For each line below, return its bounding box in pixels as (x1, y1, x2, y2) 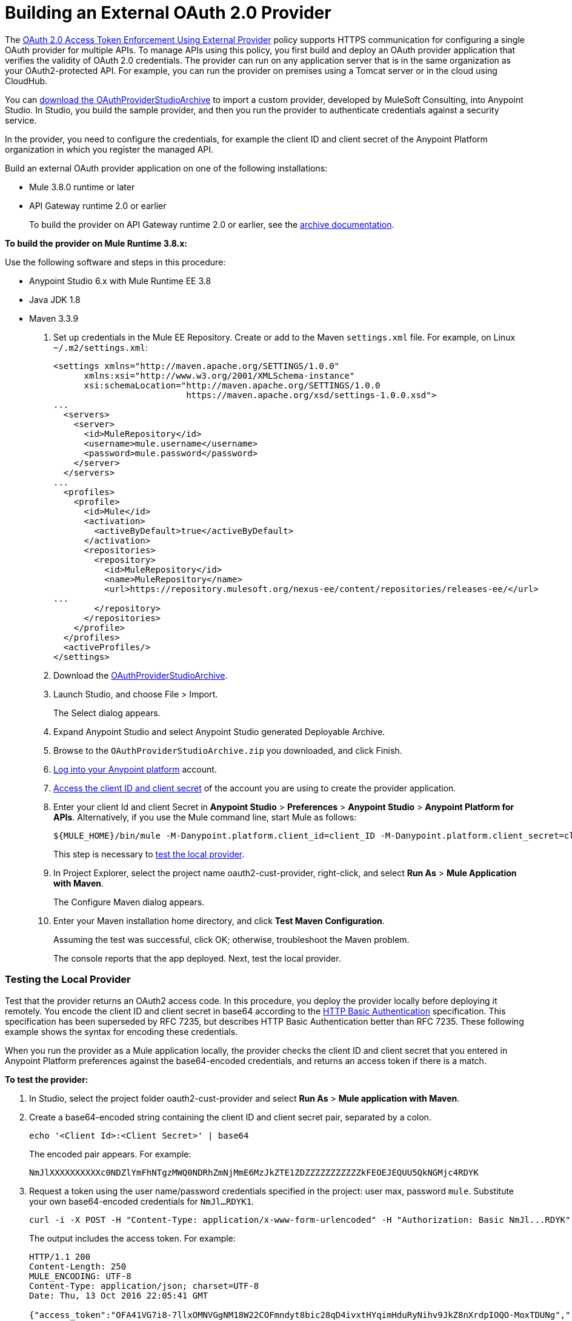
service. (5, 115, 37, 125)
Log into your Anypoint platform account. (53, 764, 217, 774)
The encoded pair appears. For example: (29, 1148, 191, 1159)
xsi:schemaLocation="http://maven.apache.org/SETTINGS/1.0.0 (84, 380, 381, 390)
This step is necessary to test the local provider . (53, 848, 245, 859)
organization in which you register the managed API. (5, 144, 214, 155)
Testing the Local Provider (5, 973, 131, 986)
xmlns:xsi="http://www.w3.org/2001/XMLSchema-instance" (84, 370, 355, 381)
